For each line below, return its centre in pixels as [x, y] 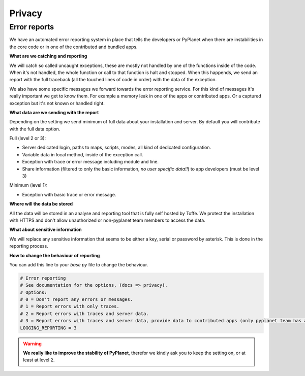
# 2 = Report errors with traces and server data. [85, 314]
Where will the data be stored [41, 204]
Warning [32, 344]
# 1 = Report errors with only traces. [70, 306]
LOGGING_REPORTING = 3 [48, 328]
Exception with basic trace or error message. [69, 194]
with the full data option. [35, 129]
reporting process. [29, 246]
